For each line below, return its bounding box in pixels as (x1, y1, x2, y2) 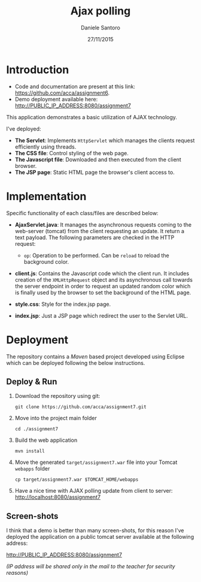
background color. (23, 258, 69, 265)
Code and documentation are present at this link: (14, 83, 136, 90)
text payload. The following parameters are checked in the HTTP (14, 234, 175, 241)
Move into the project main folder (14, 415, 98, 422)
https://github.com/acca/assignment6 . (14, 89, 110, 97)
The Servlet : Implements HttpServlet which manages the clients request (14, 137, 195, 144)
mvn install (14, 448, 45, 454)
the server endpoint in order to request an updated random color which (14, 282, 191, 290)
